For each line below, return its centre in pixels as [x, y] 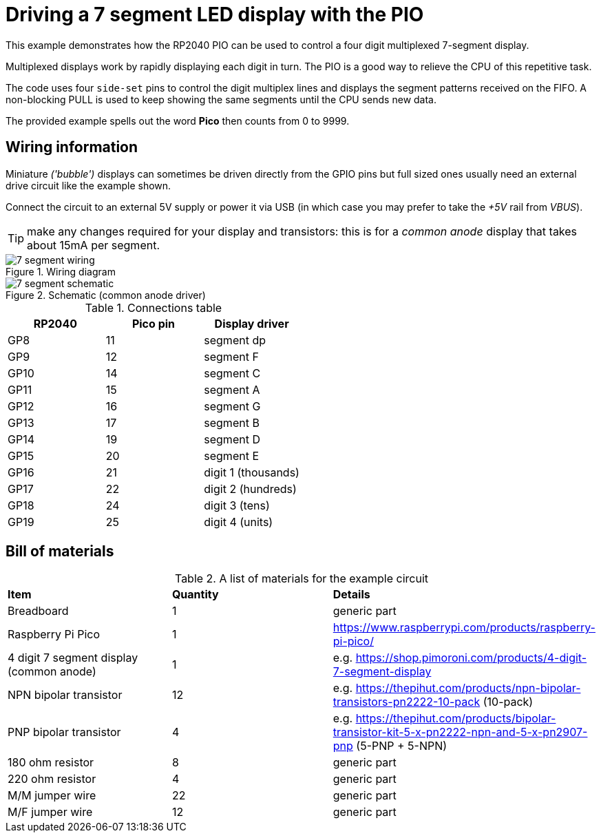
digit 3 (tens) [237, 505]
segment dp [235, 340]
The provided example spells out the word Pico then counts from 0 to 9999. [178, 121]
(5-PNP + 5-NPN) [402, 746]
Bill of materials [60, 552]
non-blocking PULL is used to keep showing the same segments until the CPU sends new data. [221, 99]
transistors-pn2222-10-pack [407, 702]
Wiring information [72, 147]
